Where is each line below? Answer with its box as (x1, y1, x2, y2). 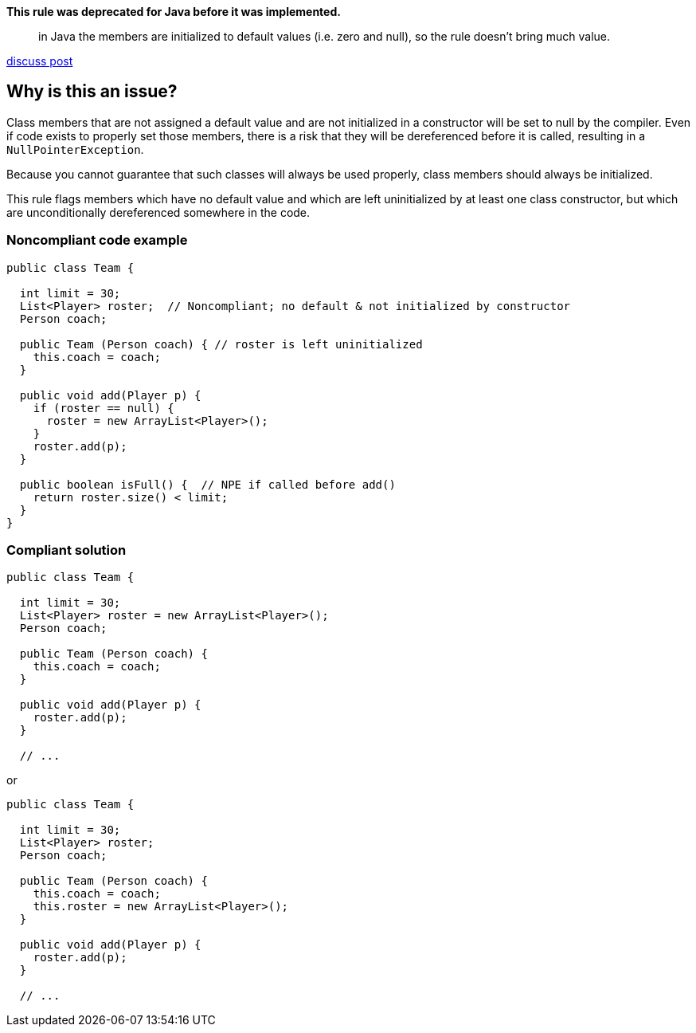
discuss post (6, 54, 73, 68)
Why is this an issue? (6, 81, 178, 102)
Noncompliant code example (6, 232, 188, 249)
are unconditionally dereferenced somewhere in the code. (6, 205, 311, 219)
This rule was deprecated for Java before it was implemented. (6, 5, 341, 18)
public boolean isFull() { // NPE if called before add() (19, 477, 396, 491)
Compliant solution (6, 541, 127, 558)
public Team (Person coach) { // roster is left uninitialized (19, 337, 423, 351)
